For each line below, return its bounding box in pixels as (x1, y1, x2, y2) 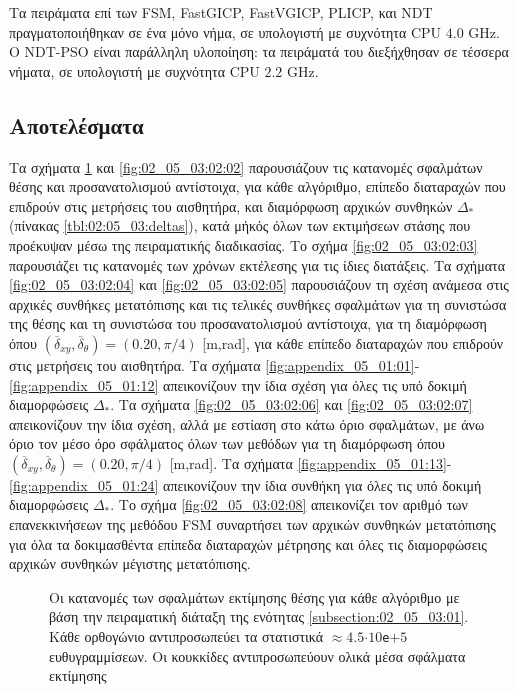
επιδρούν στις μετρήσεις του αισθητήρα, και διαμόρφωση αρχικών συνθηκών (9, 195, 453, 216)
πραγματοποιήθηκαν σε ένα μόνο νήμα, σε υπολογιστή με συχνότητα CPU (9, 21, 442, 42)
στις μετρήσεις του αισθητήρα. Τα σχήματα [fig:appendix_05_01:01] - (9, 354, 420, 375)
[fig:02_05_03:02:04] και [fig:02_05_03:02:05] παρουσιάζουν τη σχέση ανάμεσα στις (9, 274, 509, 295)
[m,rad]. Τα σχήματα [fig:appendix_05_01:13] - (169, 452, 452, 473)
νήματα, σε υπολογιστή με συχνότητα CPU (9, 60, 260, 81)
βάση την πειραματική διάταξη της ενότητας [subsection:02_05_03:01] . (49, 606, 469, 627)
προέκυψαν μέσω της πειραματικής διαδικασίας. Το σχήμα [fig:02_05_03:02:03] (9, 234, 478, 255)
